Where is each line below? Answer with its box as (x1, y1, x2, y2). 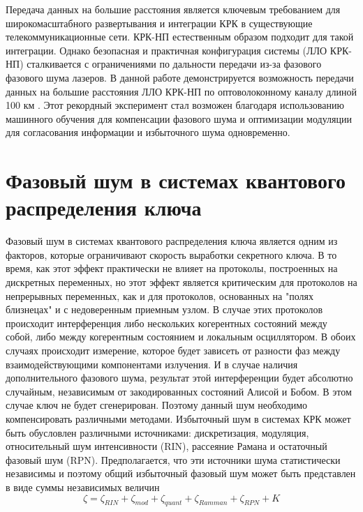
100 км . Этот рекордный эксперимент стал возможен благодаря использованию (6, 98, 344, 112)
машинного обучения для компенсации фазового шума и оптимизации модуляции (6, 111, 352, 126)
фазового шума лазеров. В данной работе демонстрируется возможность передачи (6, 70, 354, 84)
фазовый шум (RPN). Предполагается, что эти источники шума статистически (6, 452, 341, 467)
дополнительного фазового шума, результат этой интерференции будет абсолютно (6, 370, 353, 385)
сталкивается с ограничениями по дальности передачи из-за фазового (27, 57, 322, 71)
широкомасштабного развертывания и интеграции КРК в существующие (6, 15, 313, 30)
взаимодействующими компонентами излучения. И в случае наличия (6, 356, 298, 371)
